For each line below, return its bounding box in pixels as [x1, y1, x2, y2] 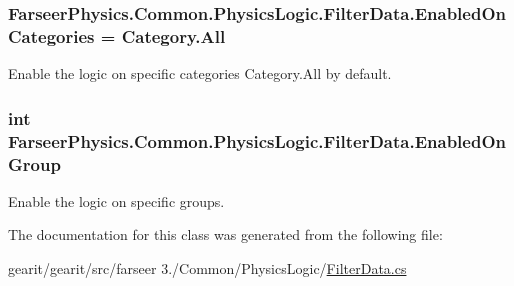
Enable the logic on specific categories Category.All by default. [8, 63, 392, 84]
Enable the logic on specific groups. [8, 190, 225, 211]
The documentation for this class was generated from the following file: [8, 224, 443, 245]
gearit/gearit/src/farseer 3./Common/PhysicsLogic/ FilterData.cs [8, 257, 407, 278]
